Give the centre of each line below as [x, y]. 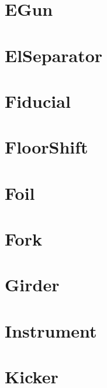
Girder [32, 285]
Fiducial [38, 101]
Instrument [51, 330]
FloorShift [46, 147]
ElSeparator [54, 55]
